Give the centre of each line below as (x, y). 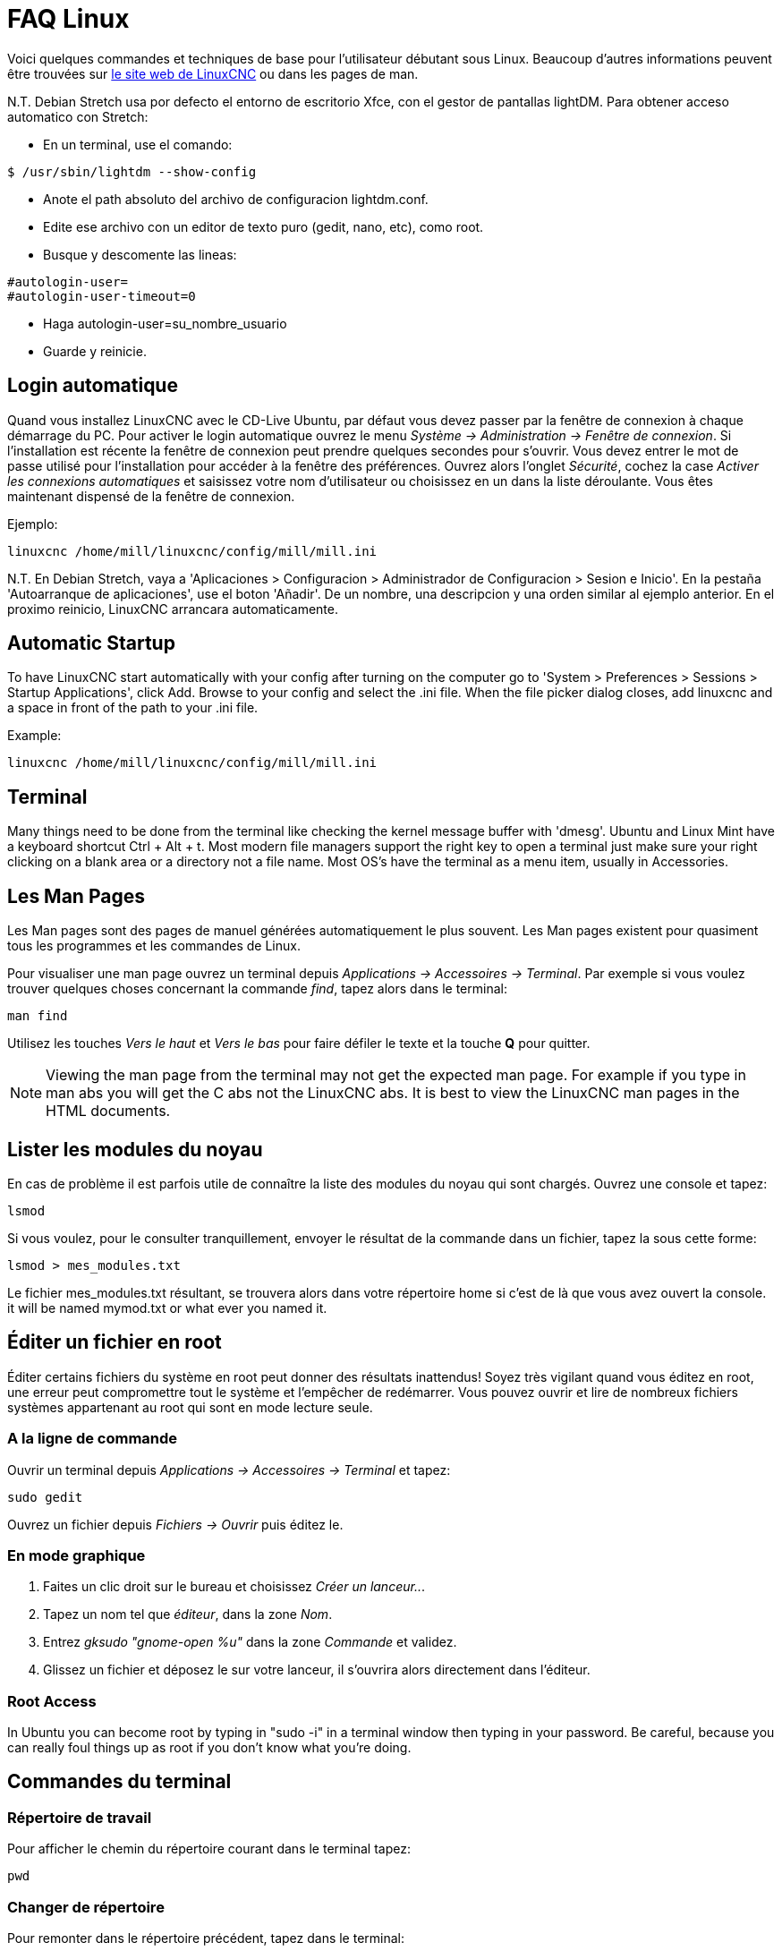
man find (38, 1016)
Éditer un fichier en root (115, 1342)
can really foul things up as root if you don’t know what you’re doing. (209, 1748)
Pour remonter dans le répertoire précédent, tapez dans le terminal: (206, 1938)
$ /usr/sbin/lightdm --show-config (132, 171)
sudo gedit (45, 1497)
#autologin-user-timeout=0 (102, 296)
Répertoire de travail (80, 1817)
